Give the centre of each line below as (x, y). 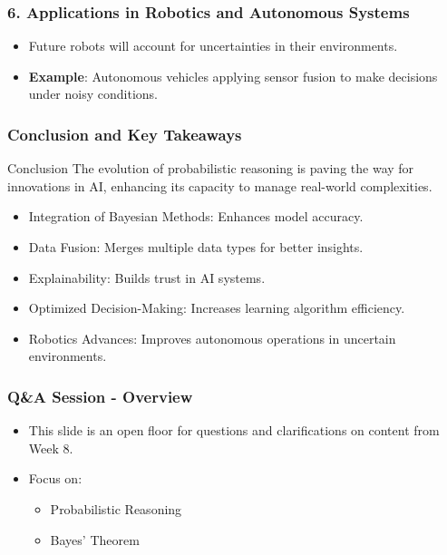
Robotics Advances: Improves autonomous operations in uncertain (212, 338)
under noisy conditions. (93, 94)
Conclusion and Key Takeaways (125, 134)
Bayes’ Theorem (95, 539)
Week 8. (51, 448)
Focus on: (55, 478)
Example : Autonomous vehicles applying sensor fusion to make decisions (233, 76)
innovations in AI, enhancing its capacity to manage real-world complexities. (220, 185)
